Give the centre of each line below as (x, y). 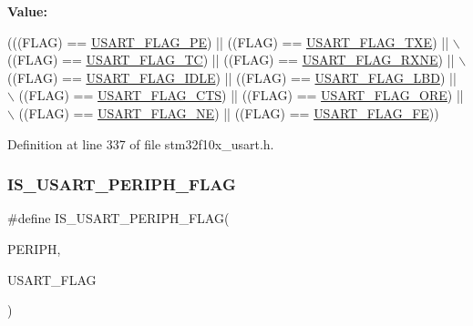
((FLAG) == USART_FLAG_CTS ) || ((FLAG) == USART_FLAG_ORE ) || (241, 95)
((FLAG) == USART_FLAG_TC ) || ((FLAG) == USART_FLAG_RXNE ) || (231, 60)
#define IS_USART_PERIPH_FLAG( (118, 218)
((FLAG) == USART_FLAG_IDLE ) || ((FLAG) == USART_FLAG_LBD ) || (232, 77)
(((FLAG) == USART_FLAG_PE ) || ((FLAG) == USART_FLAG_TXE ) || (228, 41)
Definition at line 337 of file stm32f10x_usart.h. (141, 143)
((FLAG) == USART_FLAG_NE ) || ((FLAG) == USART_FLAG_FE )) (229, 112)
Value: (27, 11)
